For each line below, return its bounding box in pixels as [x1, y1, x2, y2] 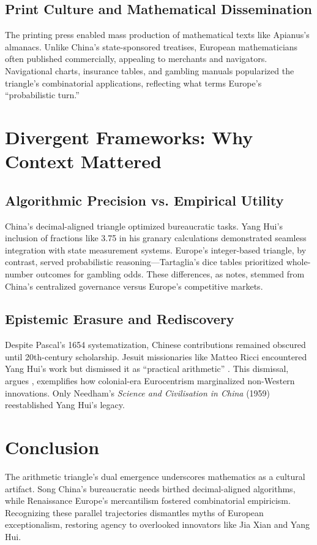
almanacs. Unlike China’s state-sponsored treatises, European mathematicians [5, 40, 298, 53]
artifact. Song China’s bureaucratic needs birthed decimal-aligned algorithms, [5, 482, 296, 495]
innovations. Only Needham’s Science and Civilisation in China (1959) [5, 386, 270, 399]
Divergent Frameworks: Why [5, 124, 253, 149]
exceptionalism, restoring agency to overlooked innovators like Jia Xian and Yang [5, 518, 310, 531]
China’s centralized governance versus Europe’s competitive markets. [5, 279, 263, 292]
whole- [286, 255, 311, 268]
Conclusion [5, 435, 100, 460]
